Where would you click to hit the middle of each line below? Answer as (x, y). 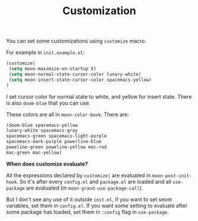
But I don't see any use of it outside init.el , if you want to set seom (89, 199)
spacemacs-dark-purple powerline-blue (54, 142)
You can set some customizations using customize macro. (76, 41)
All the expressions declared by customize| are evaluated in (78, 175)
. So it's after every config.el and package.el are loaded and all (94, 181)
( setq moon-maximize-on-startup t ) (52, 69)
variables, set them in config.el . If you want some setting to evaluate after (97, 206)
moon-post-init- (172, 175)
